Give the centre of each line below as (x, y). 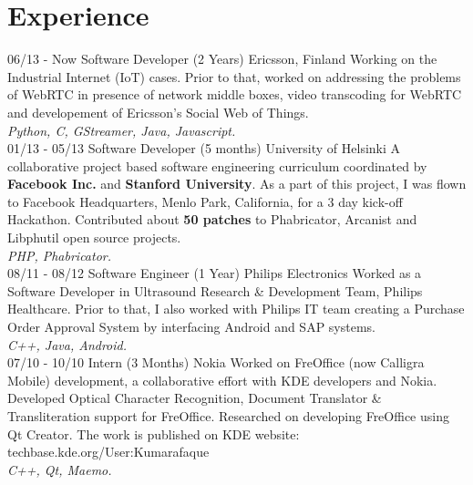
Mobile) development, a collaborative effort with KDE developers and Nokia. (222, 380)
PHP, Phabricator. (60, 255)
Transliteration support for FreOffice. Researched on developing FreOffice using (228, 416)
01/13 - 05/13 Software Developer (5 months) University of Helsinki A (204, 148)
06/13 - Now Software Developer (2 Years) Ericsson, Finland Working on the (222, 59)
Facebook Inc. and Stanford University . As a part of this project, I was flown (237, 184)
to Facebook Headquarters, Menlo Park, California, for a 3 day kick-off (205, 201)
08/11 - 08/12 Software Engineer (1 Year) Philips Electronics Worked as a (215, 273)
